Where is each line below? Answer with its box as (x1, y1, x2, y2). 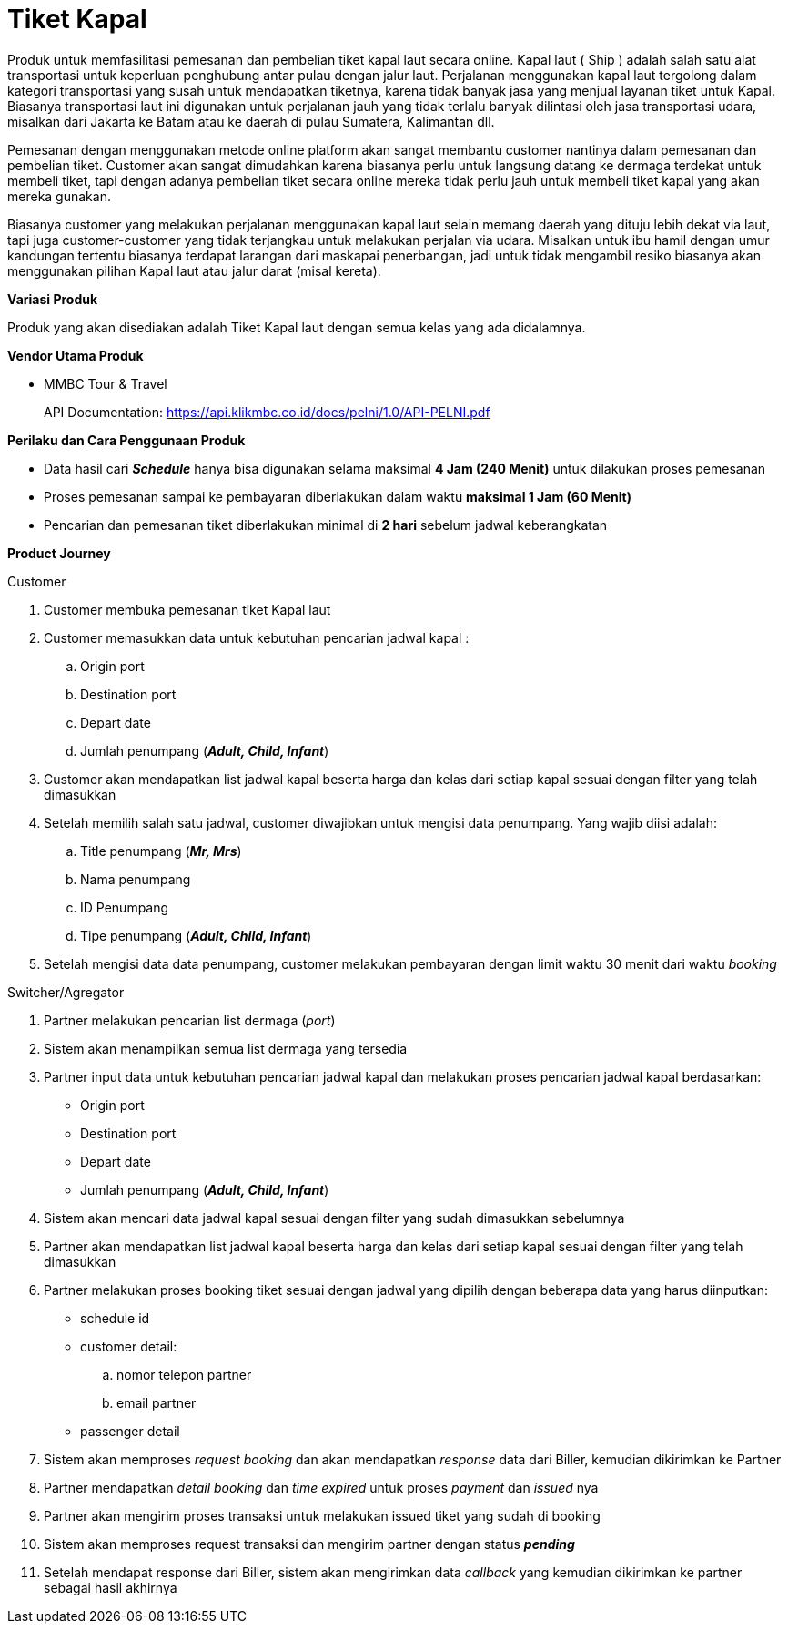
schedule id (80, 1310, 150, 1326)
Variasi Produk (7, 291, 98, 307)
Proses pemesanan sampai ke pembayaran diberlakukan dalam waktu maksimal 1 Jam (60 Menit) (44, 488, 631, 505)
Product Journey (7, 545, 111, 561)
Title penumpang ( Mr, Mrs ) (80, 842, 242, 859)
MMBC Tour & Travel (44, 375, 167, 392)
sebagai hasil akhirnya (44, 1579, 177, 1595)
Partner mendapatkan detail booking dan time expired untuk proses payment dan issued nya (44, 1479, 599, 1495)
